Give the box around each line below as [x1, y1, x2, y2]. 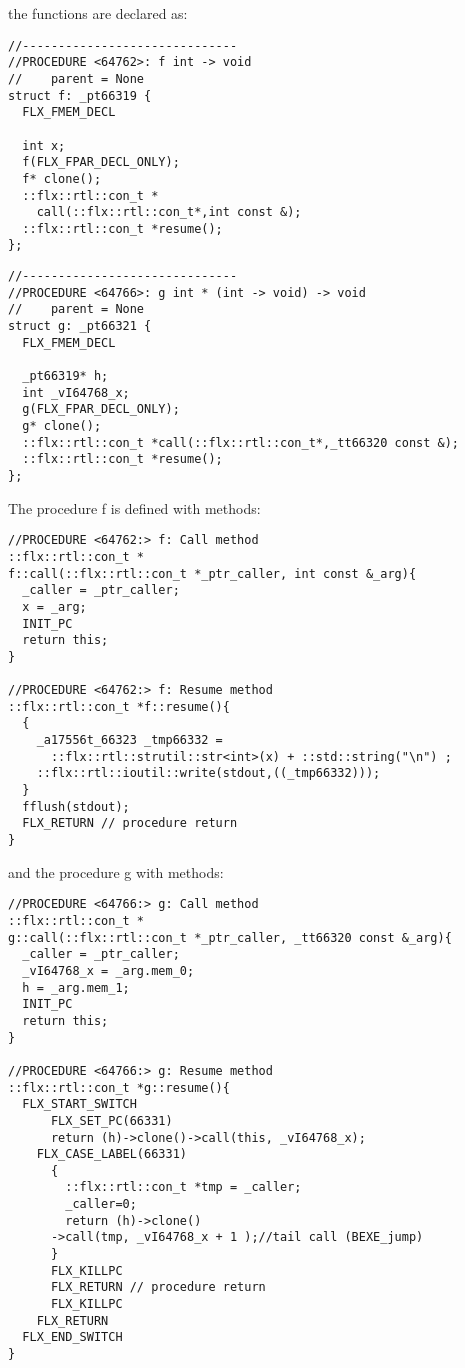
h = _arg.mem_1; [22, 980, 130, 995]
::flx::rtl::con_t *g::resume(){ [8, 1080, 230, 1095]
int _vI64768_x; [22, 385, 130, 400]
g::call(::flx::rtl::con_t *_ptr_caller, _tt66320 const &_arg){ [8, 930, 452, 945]
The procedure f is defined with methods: [8, 497, 261, 518]
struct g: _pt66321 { [8, 319, 152, 334]
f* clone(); [22, 171, 102, 186]
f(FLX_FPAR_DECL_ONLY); [22, 155, 180, 170]
